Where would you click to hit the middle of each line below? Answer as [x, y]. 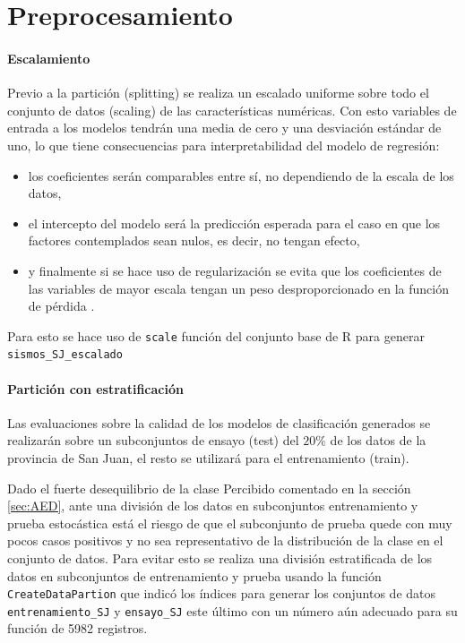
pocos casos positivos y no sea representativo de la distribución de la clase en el [225, 540]
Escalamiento [49, 58]
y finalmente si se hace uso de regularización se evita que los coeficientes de [235, 270]
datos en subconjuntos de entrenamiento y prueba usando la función [194, 575]
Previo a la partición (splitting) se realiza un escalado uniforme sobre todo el [218, 93]
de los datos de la [378, 440]
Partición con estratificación [95, 388]
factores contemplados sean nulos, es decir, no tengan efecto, [194, 240]
